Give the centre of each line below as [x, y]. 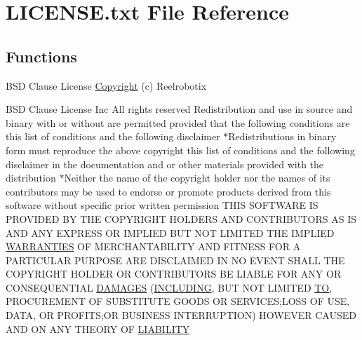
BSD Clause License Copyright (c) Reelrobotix [106, 85]
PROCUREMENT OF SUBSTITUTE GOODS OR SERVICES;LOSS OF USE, [178, 301]
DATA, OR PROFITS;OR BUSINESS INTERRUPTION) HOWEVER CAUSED [181, 315]
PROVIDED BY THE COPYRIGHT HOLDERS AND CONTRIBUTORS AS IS [181, 218]
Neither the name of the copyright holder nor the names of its [197, 178]
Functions [41, 56]
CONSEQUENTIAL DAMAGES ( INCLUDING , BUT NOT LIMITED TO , [169, 287]
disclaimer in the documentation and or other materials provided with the [165, 164]
